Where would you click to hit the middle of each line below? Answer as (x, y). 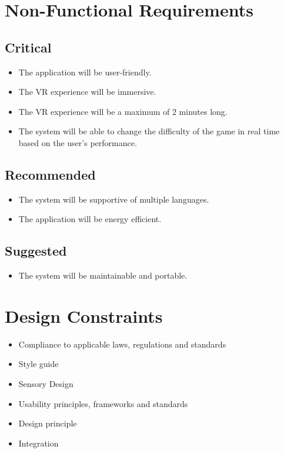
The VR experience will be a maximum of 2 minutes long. (123, 111)
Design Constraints (84, 315)
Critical (28, 47)
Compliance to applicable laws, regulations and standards (122, 344)
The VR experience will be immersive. (87, 92)
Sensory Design (46, 384)
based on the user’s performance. (78, 142)
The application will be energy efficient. (90, 219)
